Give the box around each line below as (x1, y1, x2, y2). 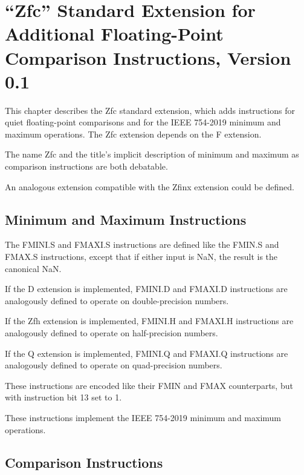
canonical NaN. (5, 262, 62, 274)
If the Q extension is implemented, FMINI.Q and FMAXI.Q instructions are (5, 347, 288, 359)
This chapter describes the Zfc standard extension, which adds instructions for (5, 104, 295, 116)
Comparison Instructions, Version (5, 45, 291, 70)
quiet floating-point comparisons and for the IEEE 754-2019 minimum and (5, 116, 281, 128)
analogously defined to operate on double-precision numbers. (5, 294, 229, 307)
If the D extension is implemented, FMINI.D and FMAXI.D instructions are (5, 282, 288, 295)
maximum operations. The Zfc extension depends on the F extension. (5, 127, 262, 140)
